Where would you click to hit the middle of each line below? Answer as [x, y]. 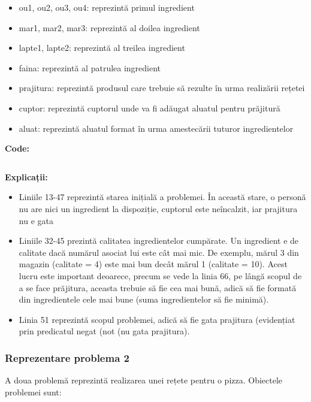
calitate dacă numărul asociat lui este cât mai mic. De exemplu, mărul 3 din [159, 252]
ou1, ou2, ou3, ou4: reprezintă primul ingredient [107, 7]
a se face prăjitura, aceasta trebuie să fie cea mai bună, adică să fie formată [158, 287]
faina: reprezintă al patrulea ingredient [90, 67]
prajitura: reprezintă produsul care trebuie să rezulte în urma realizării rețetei [162, 88]
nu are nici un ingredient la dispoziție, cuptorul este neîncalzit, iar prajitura [158, 208]
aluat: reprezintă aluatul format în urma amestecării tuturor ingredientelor [156, 128]
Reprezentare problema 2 [67, 357]
